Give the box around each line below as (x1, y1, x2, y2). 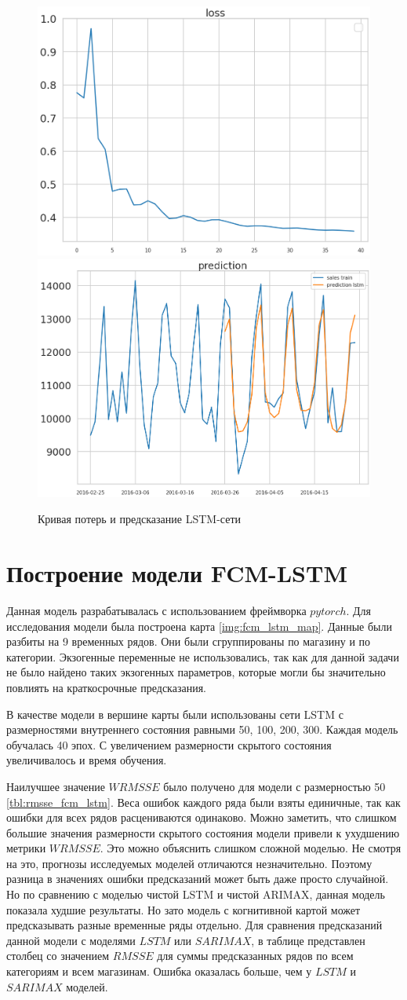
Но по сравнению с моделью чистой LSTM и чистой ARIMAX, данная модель (6, 886, 385, 903)
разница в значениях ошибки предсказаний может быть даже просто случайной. (6, 870, 389, 887)
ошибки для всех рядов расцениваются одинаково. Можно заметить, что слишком (6, 809, 397, 826)
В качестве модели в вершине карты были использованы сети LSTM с (6, 705, 343, 722)
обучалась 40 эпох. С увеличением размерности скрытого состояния (6, 736, 332, 753)
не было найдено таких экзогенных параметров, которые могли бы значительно (6, 664, 386, 680)
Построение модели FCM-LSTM (6, 557, 347, 589)
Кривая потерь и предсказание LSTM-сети (38, 511, 242, 527)
